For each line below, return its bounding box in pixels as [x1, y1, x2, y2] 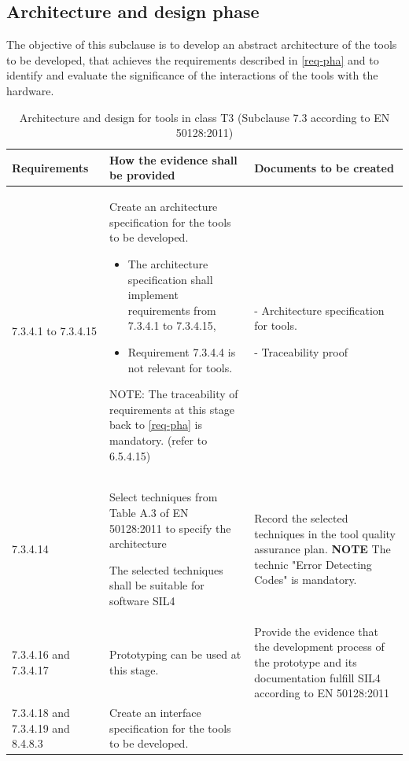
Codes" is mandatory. [254, 571, 357, 588]
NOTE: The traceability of [109, 386, 238, 402]
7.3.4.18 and [12, 704, 70, 720]
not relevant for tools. [127, 359, 233, 375]
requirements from [127, 301, 216, 318]
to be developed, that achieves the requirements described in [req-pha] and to [6, 51, 379, 68]
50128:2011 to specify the [109, 519, 231, 536]
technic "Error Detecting [254, 556, 372, 572]
